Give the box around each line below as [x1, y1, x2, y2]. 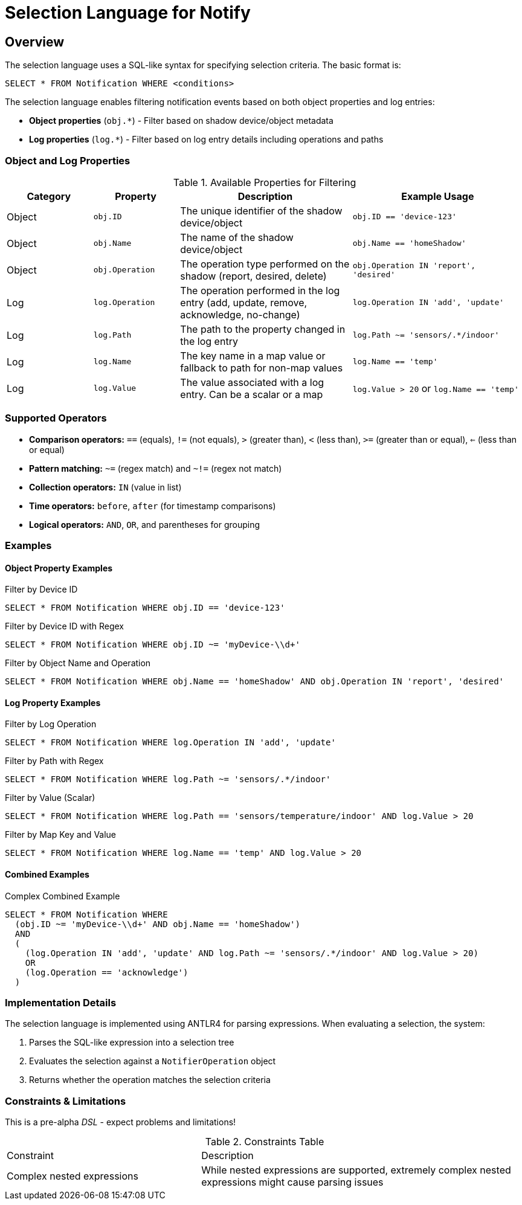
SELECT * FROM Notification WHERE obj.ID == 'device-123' [5, 603, 285, 613]
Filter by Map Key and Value [5, 829, 117, 840]
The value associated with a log [180, 376, 324, 388]
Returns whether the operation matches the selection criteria [29, 1075, 271, 1085]
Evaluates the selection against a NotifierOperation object [29, 1056, 276, 1067]
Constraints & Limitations [5, 1094, 126, 1107]
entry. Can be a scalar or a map [180, 388, 323, 400]
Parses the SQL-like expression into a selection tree [29, 1037, 234, 1048]
